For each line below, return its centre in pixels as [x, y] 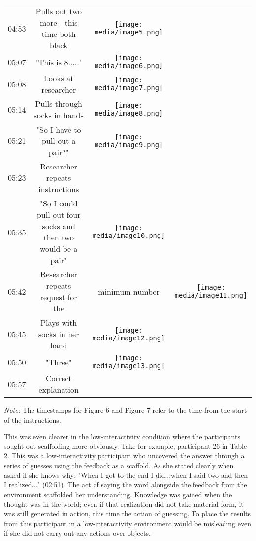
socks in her [59, 334]
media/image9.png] [129, 145]
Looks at [59, 78]
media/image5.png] [129, 32]
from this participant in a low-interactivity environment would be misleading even [128, 523]
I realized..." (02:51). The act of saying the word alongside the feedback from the [126, 485]
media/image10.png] [129, 236]
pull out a [59, 141]
